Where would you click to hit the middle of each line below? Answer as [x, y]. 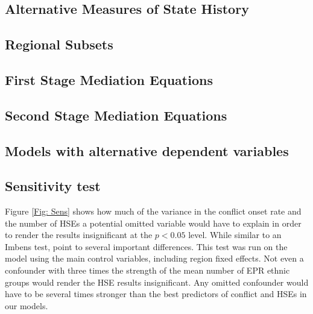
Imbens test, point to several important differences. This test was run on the [146, 246]
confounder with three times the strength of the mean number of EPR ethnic [147, 270]
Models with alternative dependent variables [147, 150]
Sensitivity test [53, 186]
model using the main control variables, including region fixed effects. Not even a [154, 258]
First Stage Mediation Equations [109, 79]
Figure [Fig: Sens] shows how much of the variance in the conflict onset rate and [153, 211]
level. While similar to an [235, 235]
